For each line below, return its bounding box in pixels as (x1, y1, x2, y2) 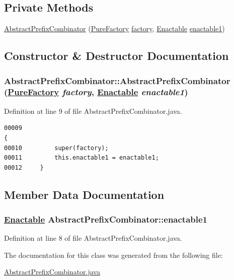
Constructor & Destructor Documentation (4, 48, 229, 63)
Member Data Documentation (4, 186, 165, 202)
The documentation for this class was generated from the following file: (4, 249, 223, 260)
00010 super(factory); (4, 144, 109, 152)
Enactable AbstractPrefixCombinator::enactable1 (4, 213, 208, 225)
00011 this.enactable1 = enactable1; (4, 154, 159, 162)
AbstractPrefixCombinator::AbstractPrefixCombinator (4, 74, 230, 87)
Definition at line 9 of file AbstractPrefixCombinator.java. (4, 105, 182, 116)
